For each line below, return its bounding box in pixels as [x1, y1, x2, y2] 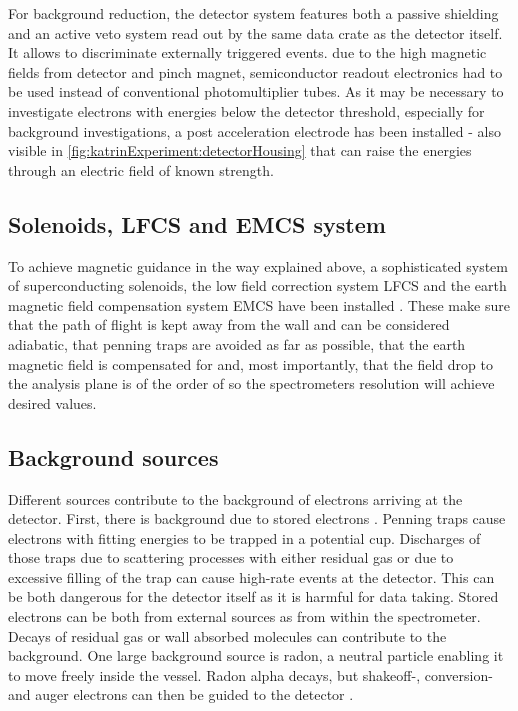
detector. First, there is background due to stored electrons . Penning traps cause [8, 508, 506, 529]
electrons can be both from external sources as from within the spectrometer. [8, 606, 481, 627]
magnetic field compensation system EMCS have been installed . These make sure [8, 294, 510, 315]
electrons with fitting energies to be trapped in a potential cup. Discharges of [8, 527, 481, 548]
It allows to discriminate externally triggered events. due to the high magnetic [8, 42, 487, 63]
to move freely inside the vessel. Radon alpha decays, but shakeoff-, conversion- [8, 664, 493, 685]
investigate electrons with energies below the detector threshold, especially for [8, 100, 485, 121]
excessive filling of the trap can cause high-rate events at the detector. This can [8, 566, 495, 587]
